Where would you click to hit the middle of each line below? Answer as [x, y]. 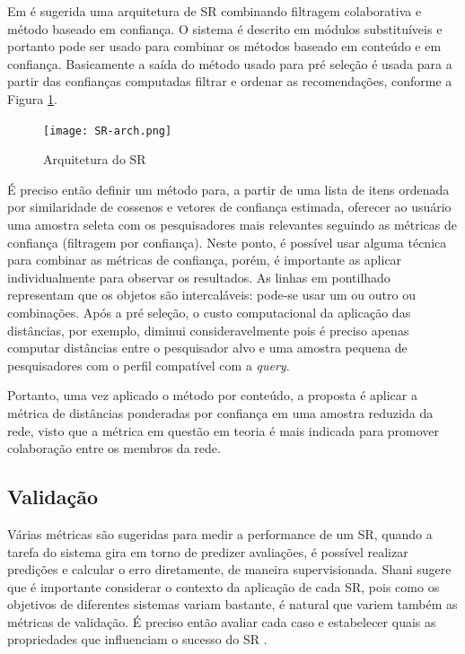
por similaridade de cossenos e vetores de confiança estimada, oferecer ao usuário [229, 207]
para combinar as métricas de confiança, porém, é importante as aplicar [205, 260]
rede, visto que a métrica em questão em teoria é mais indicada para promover [224, 430]
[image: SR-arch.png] [108, 131]
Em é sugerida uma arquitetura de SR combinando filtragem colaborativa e [215, 11]
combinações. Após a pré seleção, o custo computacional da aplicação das [209, 312]
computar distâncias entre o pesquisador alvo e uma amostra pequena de [207, 348]
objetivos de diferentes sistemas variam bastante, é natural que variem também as [232, 604]
